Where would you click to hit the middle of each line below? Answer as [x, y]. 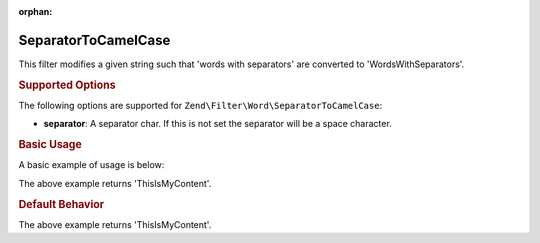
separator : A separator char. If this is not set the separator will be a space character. [217, 124]
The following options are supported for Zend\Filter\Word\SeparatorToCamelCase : [200, 105]
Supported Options [67, 85]
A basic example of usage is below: [91, 165]
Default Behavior [61, 204]
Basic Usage [50, 145]
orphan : [35, 11]
